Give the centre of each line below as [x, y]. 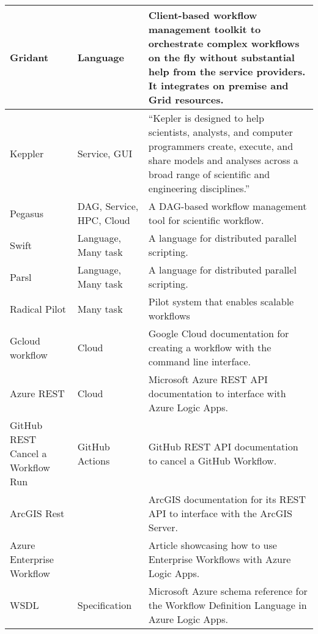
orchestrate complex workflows [224, 43]
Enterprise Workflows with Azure [220, 559]
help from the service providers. [227, 71]
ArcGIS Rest [37, 513]
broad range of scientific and [209, 174]
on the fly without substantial [221, 57]
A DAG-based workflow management [227, 206]
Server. [163, 527]
